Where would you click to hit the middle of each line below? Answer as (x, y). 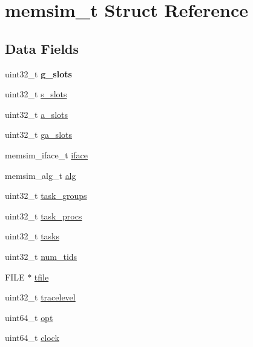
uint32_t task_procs (44, 216)
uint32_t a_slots (36, 114)
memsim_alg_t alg (41, 175)
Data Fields (42, 48)
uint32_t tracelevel (40, 297)
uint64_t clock (32, 338)
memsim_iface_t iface (46, 154)
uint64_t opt (29, 317)
